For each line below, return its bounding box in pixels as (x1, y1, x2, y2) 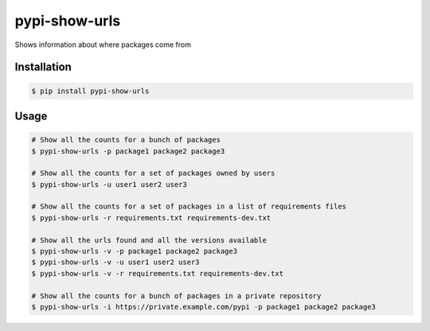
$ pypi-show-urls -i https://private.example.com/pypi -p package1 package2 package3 (31, 302, 376, 311)
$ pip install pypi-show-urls (31, 86, 150, 95)
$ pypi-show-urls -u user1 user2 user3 (31, 180, 187, 189)
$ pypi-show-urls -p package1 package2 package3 (31, 146, 225, 155)
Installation (14, 60, 72, 74)
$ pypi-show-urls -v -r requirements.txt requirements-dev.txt (31, 269, 284, 278)
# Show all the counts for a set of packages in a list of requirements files (31, 202, 346, 211)
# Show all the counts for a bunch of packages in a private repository (31, 291, 322, 300)
